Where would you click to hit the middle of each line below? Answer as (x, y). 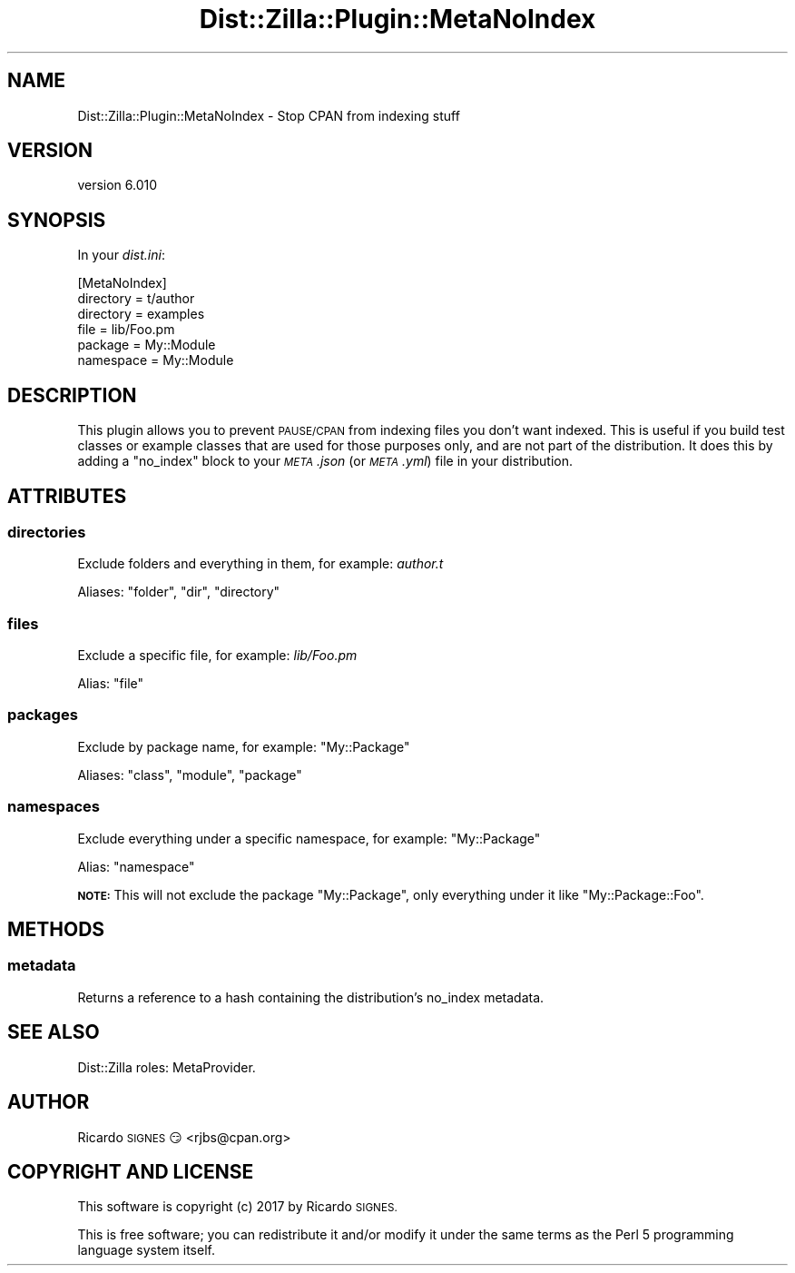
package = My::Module (147, 345)
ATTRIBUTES (67, 496)
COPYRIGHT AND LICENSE (131, 1171)
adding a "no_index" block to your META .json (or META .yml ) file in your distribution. (325, 461)
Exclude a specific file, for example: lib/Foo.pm (217, 656)
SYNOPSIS (57, 220)
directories (47, 532)
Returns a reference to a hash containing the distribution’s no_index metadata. (311, 997)
